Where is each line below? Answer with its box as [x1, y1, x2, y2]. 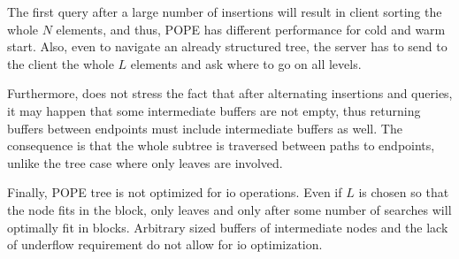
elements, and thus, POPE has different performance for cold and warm [56, 19, 446, 38]
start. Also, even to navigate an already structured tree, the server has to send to [7, 37, 448, 56]
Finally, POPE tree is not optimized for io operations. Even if [7, 183, 342, 202]
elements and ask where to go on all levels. [130, 54, 362, 72]
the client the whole [7, 54, 114, 72]
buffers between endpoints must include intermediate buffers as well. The [7, 118, 402, 137]
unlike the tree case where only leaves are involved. [7, 153, 283, 171]
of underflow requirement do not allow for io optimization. [7, 235, 323, 254]
